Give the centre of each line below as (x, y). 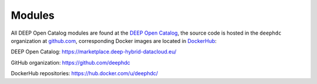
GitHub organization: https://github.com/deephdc (70, 62)
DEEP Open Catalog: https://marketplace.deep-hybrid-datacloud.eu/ (94, 52)
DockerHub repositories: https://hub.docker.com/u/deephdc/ (85, 73)
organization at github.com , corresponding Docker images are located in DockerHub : (114, 41)
